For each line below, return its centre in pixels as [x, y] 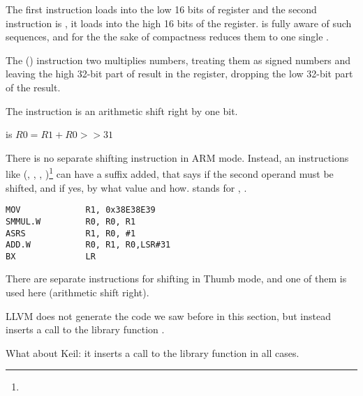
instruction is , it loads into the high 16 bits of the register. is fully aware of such [179, 23]
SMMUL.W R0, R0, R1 [71, 221]
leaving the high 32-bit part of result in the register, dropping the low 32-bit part [179, 74]
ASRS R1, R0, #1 [71, 233]
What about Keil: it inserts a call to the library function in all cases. [153, 352]
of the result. [33, 87]
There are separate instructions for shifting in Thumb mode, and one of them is [176, 279]
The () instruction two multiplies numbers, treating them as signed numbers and [178, 60]
